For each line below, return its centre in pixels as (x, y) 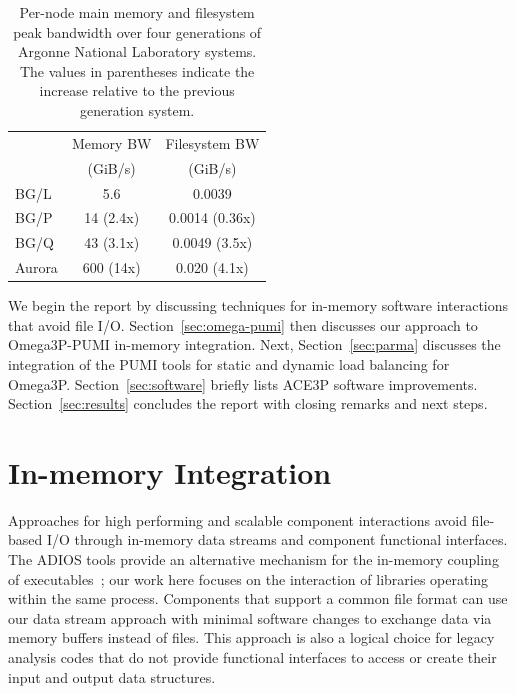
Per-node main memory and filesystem (137, 12)
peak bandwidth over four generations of (137, 31)
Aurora (36, 267)
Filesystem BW (212, 142)
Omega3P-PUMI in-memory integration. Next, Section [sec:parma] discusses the (254, 344)
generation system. (137, 109)
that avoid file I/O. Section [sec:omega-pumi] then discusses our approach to (243, 324)
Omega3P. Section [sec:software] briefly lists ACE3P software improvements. (243, 383)
